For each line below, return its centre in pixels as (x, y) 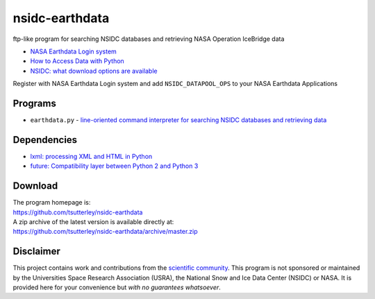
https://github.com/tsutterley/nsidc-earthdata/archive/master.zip (105, 232)
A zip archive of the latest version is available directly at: (93, 222)
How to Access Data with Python (77, 61)
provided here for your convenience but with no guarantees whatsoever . (117, 287)
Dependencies (45, 140)
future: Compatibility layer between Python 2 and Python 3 (114, 166)
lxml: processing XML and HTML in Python (91, 156)
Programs (35, 103)
